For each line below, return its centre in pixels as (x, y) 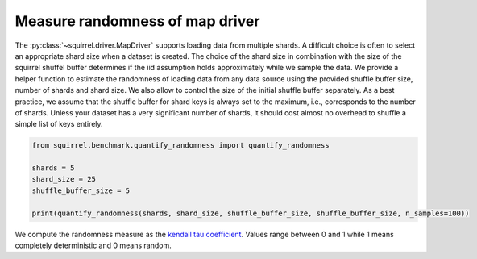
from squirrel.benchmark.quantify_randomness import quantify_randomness (180, 146)
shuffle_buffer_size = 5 (81, 190)
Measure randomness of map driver (137, 21)
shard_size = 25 (64, 179)
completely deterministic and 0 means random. (93, 245)
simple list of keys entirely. (59, 124)
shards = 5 (53, 168)
